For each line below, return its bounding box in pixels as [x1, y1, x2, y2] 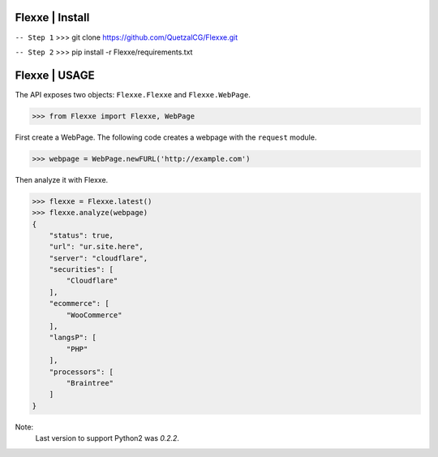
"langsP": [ [49, 333, 97, 343]
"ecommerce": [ [49, 299, 109, 308]
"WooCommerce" [66, 310, 122, 320]
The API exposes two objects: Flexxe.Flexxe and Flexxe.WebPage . [15, 89, 251, 99]
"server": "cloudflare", [49, 253, 148, 263]
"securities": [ [49, 265, 114, 274]
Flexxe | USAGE [15, 68, 95, 82]
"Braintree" [66, 378, 114, 387]
